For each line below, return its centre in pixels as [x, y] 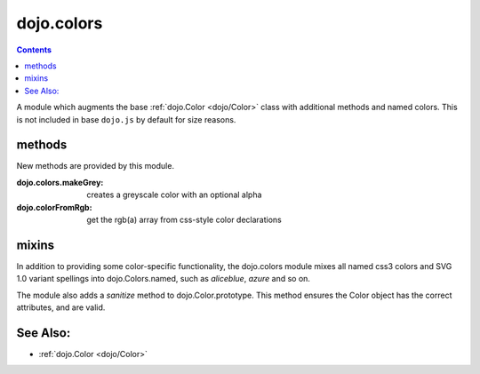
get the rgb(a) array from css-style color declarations [184, 219]
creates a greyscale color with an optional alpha [174, 195]
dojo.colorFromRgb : [54, 207]
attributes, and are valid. [61, 307]
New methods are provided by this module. [96, 166]
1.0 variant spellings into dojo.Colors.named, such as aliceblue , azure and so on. [164, 279]
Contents [34, 50]
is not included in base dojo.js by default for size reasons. [126, 119]
